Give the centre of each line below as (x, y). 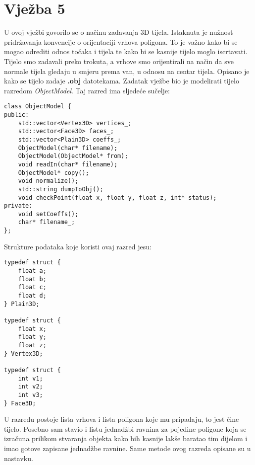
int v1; (30, 378)
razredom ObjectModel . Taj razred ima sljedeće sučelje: (87, 90)
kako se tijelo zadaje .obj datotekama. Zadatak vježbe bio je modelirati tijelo (122, 81)
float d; (32, 296)
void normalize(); (48, 181)
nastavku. (19, 458)
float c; (32, 287)
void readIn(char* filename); (68, 164)
